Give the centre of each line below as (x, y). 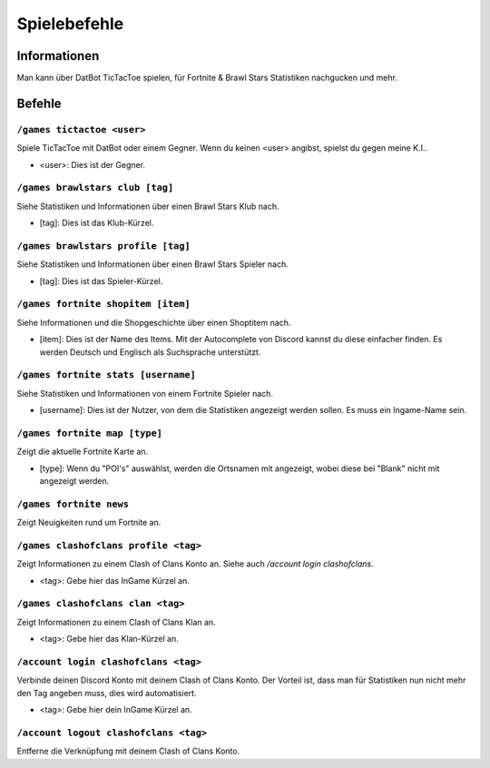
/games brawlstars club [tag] (95, 188)
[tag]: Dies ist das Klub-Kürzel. (97, 223)
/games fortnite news (73, 504)
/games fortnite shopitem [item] (103, 304)
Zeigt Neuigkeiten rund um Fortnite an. (89, 523)
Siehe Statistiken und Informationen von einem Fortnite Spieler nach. (145, 393)
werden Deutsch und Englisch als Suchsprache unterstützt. (150, 352)
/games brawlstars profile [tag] (103, 246)
